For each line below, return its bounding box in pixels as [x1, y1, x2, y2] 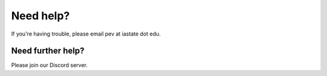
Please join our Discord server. [11, 62, 88, 69]
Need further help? [11, 46, 85, 56]
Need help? [11, 9, 70, 22]
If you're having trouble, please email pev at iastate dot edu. [11, 30, 161, 37]
